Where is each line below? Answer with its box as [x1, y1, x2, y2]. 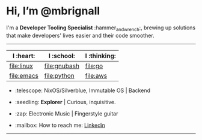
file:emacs [9, 71, 39, 80]
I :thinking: [85, 51, 116, 60]
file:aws [85, 71, 107, 80]
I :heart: [13, 51, 35, 60]
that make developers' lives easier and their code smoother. [6, 32, 155, 39]
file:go [85, 62, 103, 70]
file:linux [9, 62, 33, 70]
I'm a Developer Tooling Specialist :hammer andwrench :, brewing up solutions [6, 24, 196, 32]
